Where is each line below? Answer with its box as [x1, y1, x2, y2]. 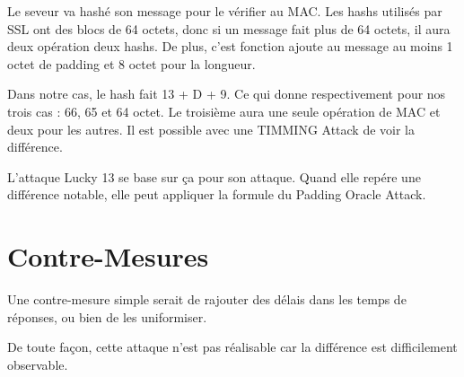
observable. [7, 355, 68, 373]
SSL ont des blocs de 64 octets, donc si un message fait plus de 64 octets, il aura [7, 19, 451, 38]
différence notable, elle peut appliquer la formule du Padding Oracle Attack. [7, 185, 426, 204]
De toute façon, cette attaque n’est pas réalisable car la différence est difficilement [7, 338, 458, 356]
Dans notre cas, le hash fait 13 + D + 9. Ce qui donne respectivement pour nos [7, 84, 446, 103]
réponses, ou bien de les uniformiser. [7, 307, 207, 326]
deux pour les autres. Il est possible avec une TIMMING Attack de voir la [7, 119, 416, 138]
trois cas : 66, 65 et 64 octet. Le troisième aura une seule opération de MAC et [7, 101, 441, 120]
